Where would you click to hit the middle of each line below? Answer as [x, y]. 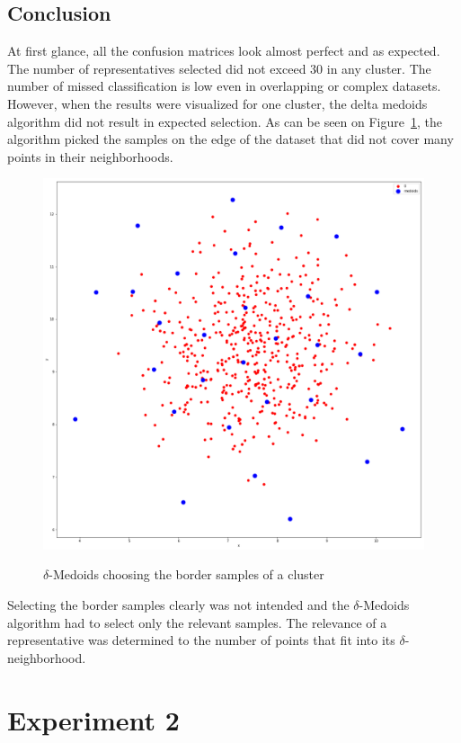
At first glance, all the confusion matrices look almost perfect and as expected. [224, 51]
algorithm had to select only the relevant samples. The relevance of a [197, 622]
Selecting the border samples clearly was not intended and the [178, 604]
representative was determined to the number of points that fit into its [201, 640]
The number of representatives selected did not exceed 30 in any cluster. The [219, 68]
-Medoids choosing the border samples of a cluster [186, 574]
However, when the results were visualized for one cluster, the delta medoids [217, 103]
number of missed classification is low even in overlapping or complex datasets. [224, 86]
